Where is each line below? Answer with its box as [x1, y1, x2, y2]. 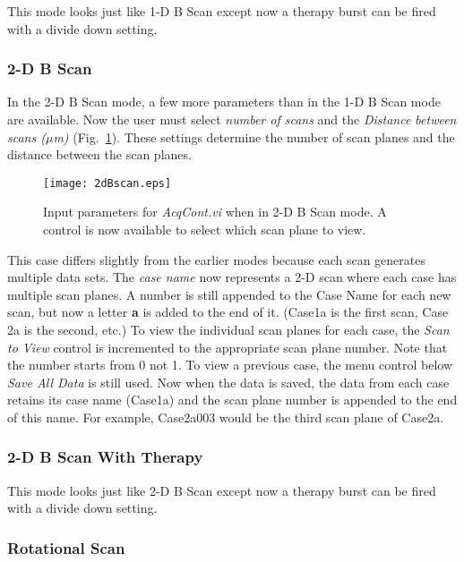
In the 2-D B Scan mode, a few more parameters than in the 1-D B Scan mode [7, 92, 441, 111]
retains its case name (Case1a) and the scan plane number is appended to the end [7, 390, 458, 409]
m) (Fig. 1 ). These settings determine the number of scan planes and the [53, 127, 455, 146]
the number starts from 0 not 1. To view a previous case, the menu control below [7, 355, 453, 374]
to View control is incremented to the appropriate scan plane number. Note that [7, 337, 448, 356]
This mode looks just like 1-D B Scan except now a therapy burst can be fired [7, 2, 436, 20]
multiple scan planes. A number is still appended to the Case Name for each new [7, 285, 451, 303]
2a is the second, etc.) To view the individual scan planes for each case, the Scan [7, 320, 450, 338]
